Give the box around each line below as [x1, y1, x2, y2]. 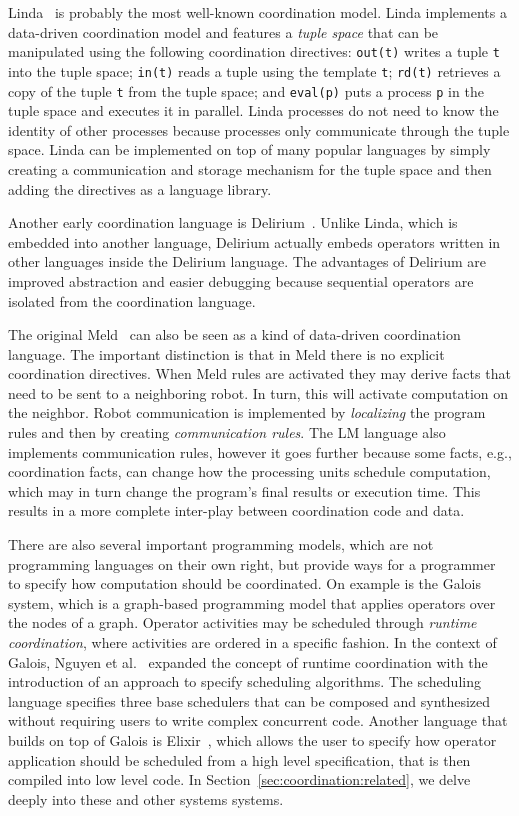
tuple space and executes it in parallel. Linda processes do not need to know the [8, 100, 499, 121]
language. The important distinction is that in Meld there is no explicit [8, 343, 445, 364]
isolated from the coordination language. [8, 290, 256, 311]
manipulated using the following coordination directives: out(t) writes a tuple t [8, 41, 500, 62]
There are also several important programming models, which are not [8, 534, 434, 555]
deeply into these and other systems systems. [8, 788, 284, 809]
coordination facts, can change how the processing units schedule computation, [8, 461, 491, 482]
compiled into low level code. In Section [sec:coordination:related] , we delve [8, 769, 471, 790]
